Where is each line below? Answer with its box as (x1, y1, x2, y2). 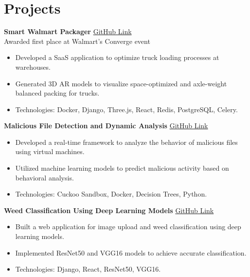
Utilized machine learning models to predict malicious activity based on (15, 163, 229, 173)
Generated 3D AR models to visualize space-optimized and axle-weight (15, 78, 227, 88)
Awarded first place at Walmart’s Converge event (4, 36, 150, 46)
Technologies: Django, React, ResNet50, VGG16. (15, 264, 161, 274)
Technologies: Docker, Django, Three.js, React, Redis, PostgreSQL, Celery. (15, 104, 238, 114)
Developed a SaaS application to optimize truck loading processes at (15, 52, 219, 62)
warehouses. (15, 61, 51, 72)
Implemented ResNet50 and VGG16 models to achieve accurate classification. (15, 247, 247, 257)
